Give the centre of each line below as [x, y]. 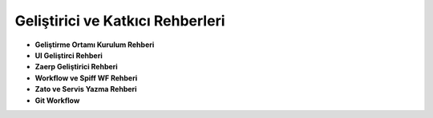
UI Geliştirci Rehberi [69, 55]
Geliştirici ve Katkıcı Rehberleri [120, 21]
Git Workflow [57, 100]
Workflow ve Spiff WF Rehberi [86, 78]
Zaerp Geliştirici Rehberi [76, 67]
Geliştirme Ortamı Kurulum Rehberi [95, 45]
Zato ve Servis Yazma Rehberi [86, 89]
